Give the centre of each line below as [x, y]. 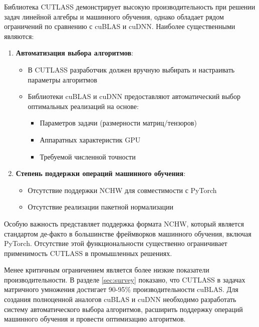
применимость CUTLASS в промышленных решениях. [88, 253]
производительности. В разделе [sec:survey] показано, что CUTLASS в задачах [125, 279]
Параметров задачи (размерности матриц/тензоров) [118, 123]
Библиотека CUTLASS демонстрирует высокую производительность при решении [130, 6]
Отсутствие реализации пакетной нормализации [100, 207]
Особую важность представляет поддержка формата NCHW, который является [124, 223]
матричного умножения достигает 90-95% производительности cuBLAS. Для [121, 289]
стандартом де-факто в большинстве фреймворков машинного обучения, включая [128, 233]
